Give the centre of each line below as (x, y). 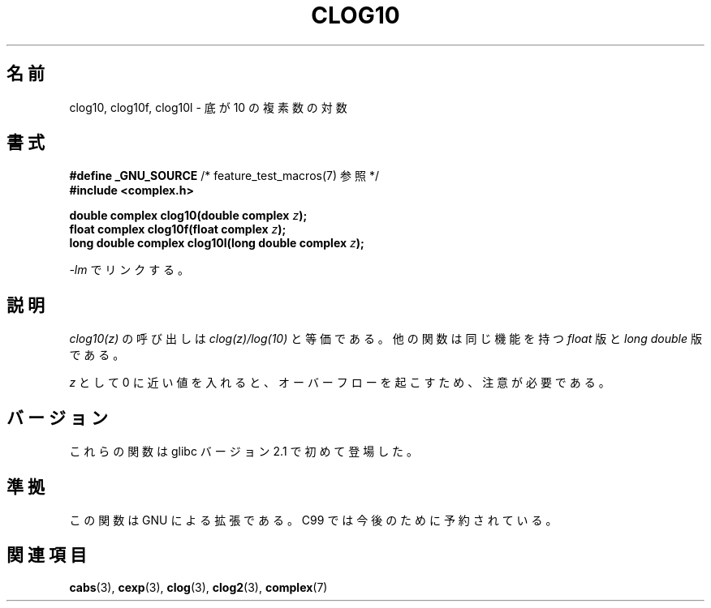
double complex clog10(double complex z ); (188, 216)
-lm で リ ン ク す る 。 (129, 270)
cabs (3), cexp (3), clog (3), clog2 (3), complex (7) (198, 587)
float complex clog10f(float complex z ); (178, 229)
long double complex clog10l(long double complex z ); (217, 243)
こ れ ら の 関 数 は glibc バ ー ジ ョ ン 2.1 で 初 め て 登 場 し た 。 (244, 452)
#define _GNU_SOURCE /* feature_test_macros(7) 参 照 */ (224, 176)
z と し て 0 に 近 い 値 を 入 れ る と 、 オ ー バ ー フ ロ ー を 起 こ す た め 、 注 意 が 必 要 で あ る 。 (340, 383)
